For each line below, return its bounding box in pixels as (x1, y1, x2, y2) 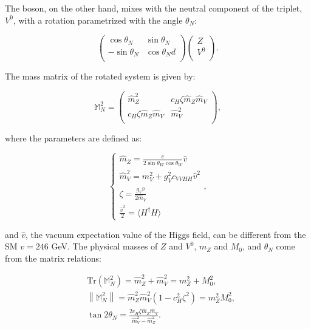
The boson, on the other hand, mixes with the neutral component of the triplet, (5, 2, 302, 14)
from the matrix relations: (5, 251, 101, 264)
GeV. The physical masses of (51, 240, 158, 253)
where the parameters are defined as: (5, 132, 142, 144)
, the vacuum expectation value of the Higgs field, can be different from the (26, 228, 306, 240)
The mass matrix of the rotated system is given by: (5, 70, 196, 83)
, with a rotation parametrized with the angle (13, 13, 183, 26)
